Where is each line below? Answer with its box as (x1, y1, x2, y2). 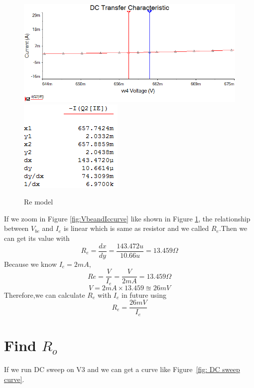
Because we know (4, 258, 57, 269)
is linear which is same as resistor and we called (63, 223, 209, 233)
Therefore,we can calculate (4, 289, 85, 300)
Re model (24, 196, 53, 207)
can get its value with (4, 232, 70, 243)
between (4, 223, 29, 233)
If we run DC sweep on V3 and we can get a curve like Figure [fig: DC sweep (4, 364, 240, 374)
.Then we (219, 223, 248, 233)
